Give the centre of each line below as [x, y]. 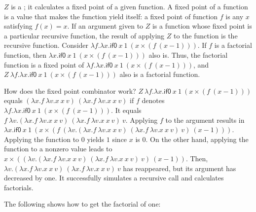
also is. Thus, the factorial [188, 54]
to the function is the [206, 35]
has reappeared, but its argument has [180, 168]
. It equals [126, 110]
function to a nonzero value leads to [58, 149]
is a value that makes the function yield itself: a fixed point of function [111, 16]
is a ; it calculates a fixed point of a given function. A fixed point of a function [129, 6]
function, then [25, 54]
